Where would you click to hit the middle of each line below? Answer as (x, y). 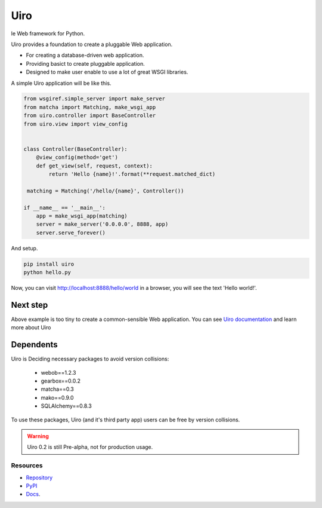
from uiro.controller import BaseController (90, 116)
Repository (39, 478)
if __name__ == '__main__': (64, 207)
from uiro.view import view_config (75, 124)
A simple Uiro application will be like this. (61, 83)
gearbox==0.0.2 (61, 381)
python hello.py (47, 273)
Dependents (34, 345)
